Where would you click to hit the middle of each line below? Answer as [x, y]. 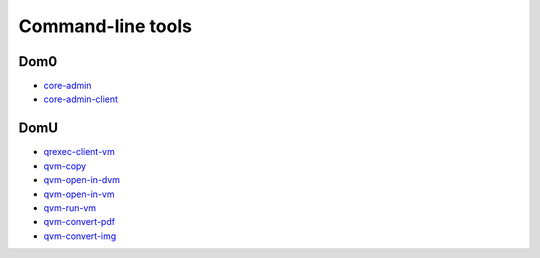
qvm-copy [65, 166]
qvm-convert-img [80, 236]
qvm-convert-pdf [79, 222]
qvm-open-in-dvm [81, 180]
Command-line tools [105, 26]
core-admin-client [81, 99]
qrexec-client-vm [79, 152]
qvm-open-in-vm [79, 194]
